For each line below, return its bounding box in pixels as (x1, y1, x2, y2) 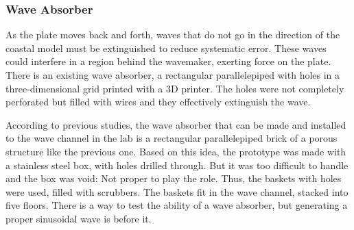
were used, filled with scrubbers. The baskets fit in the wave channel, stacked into (5, 184, 349, 199)
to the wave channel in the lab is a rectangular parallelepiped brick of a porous (5, 131, 338, 145)
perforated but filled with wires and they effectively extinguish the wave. (5, 94, 311, 109)
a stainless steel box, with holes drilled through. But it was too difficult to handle (5, 157, 349, 172)
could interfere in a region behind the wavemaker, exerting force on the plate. (5, 54, 331, 68)
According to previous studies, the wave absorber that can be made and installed (5, 117, 346, 131)
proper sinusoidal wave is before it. (5, 211, 152, 225)
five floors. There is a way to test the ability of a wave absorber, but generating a (5, 198, 348, 212)
